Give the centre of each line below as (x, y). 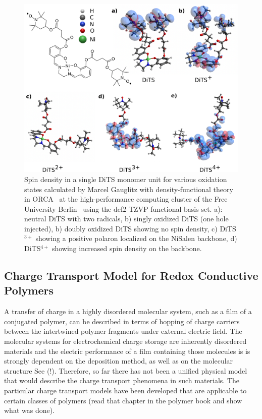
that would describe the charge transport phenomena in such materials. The (122, 380)
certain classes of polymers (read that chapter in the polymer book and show (123, 400)
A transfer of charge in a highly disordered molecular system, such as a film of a (128, 311)
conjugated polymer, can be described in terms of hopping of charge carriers (122, 321)
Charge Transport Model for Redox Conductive (131, 276)
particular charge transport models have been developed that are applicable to (125, 390)
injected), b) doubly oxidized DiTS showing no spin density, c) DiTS (130, 228)
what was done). (30, 410)
